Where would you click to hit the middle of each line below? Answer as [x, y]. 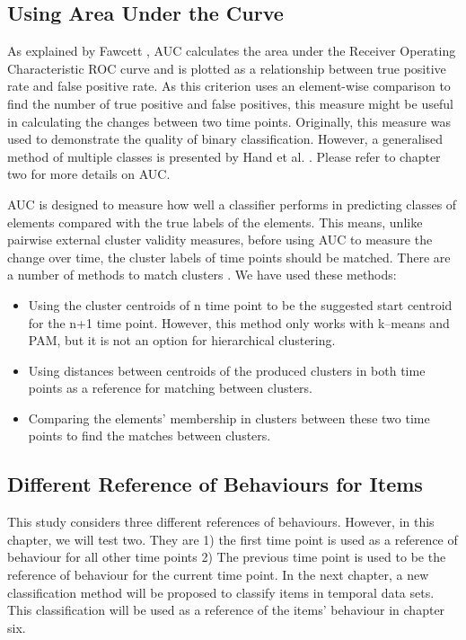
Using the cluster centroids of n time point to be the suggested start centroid [240, 304]
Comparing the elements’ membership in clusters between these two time [229, 418]
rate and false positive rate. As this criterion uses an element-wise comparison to [229, 86]
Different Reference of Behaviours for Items [215, 484]
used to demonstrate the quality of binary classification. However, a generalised [225, 139]
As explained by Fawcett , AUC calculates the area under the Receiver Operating [232, 51]
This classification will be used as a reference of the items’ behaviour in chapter [226, 610]
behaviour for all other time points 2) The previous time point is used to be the [227, 557]
